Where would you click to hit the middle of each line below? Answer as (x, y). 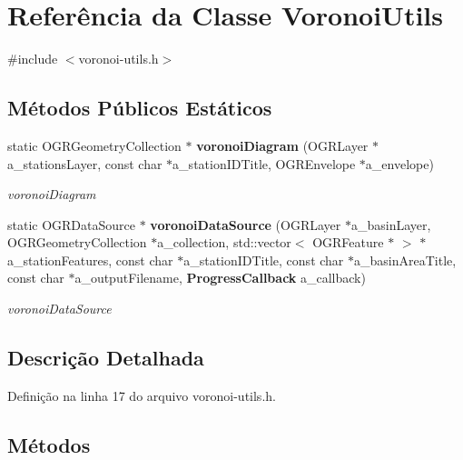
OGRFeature (348, 242)
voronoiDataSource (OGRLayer (246, 224)
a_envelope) (399, 163)
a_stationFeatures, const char (90, 260)
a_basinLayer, (391, 224)
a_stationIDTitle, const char (264, 260)
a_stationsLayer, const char (85, 163)
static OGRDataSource (71, 224)
